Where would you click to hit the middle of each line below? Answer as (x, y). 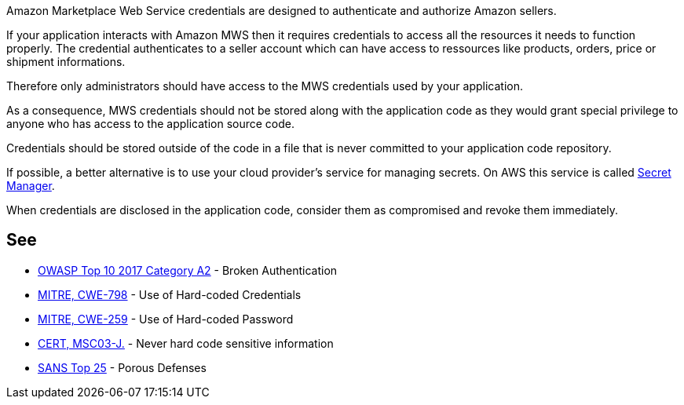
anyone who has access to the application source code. (151, 124)
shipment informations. (66, 62)
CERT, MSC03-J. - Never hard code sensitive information (186, 343)
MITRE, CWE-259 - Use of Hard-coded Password (166, 319)
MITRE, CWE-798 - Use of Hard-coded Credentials (170, 294)
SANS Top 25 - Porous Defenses (122, 367)
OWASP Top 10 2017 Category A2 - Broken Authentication (188, 270)
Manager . (31, 186)
